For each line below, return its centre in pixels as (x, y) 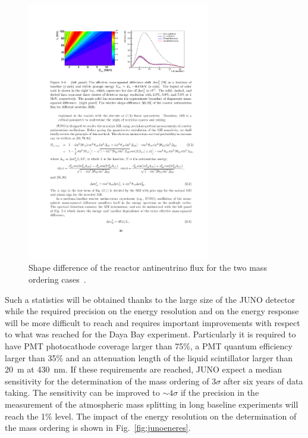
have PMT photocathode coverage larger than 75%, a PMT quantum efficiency (149, 345)
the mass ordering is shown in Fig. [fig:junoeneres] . (98, 428)
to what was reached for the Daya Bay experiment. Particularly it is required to (150, 334)
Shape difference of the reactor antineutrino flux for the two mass (148, 268)
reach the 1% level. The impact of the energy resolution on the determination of (151, 416)
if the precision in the (220, 392)
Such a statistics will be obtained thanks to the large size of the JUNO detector (150, 299)
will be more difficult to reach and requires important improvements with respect (153, 322)
